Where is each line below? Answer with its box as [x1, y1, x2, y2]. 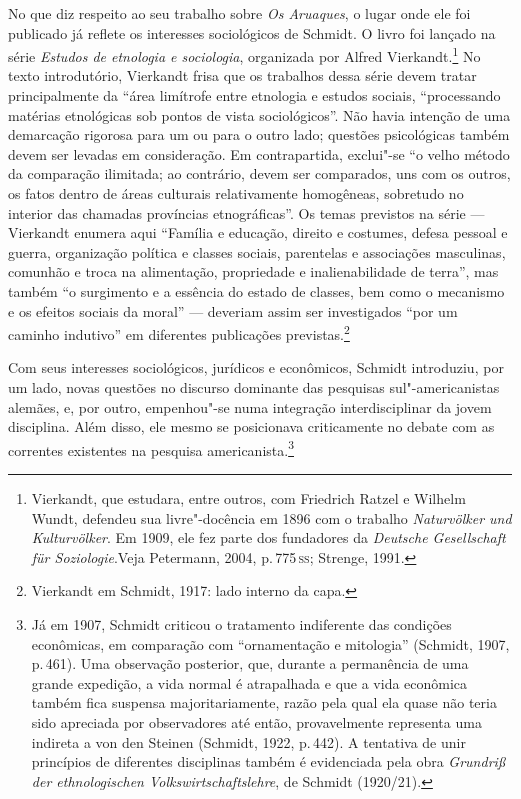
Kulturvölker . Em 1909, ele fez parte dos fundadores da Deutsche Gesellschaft [31, 527, 506, 548]
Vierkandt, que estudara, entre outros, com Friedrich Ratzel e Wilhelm [31, 488, 466, 509]
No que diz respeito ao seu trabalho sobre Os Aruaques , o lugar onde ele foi [8, 3, 471, 23]
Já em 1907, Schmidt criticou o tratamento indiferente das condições [31, 614, 452, 634]
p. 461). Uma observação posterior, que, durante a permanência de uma [31, 653, 469, 674]
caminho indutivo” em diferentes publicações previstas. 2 [8, 321, 350, 344]
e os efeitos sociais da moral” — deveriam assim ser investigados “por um [8, 300, 458, 321]
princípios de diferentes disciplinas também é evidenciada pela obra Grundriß [31, 751, 506, 772]
